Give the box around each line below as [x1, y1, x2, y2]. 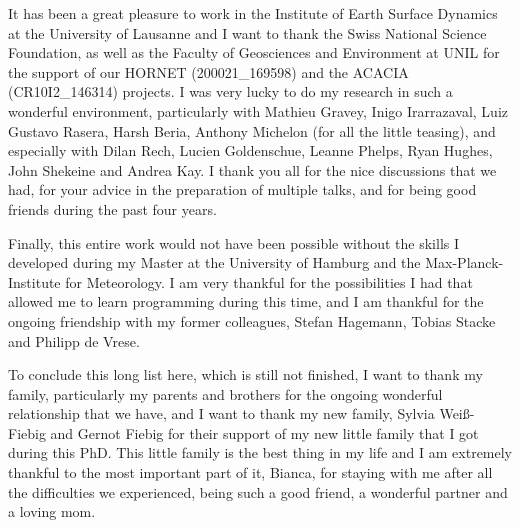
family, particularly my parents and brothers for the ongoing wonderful [8, 383, 443, 404]
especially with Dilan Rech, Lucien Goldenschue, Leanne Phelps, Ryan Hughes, [8, 140, 493, 161]
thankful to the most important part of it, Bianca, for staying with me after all [8, 462, 493, 483]
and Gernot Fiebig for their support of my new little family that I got [50, 422, 479, 443]
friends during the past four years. [8, 198, 217, 219]
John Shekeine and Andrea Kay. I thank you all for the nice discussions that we [8, 159, 497, 180]
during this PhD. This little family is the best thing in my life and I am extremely [8, 442, 513, 463]
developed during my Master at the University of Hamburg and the [8, 252, 421, 273]
